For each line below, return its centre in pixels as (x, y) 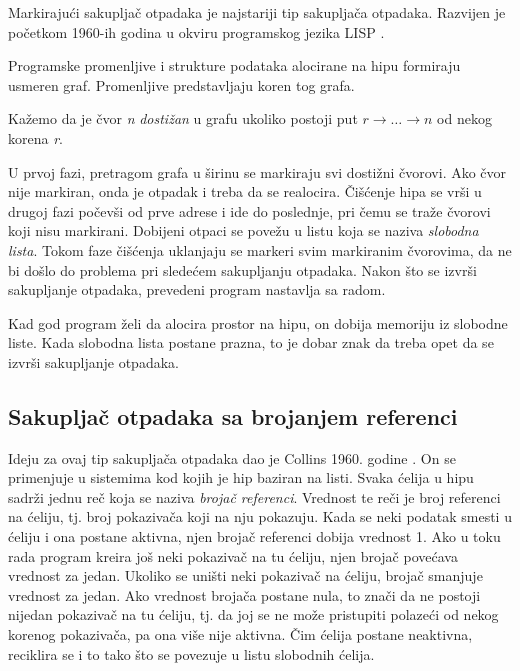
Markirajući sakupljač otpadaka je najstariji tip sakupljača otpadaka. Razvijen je (257, 12)
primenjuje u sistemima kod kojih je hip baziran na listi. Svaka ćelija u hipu (241, 477)
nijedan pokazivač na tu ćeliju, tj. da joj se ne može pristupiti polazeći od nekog (253, 614)
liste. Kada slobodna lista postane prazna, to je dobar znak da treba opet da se (251, 342)
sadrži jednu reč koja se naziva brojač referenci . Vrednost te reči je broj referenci (254, 496)
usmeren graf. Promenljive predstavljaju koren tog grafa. (181, 84)
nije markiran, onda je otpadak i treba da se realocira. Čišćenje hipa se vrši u (245, 191)
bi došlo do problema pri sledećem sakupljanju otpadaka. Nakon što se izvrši (242, 269)
